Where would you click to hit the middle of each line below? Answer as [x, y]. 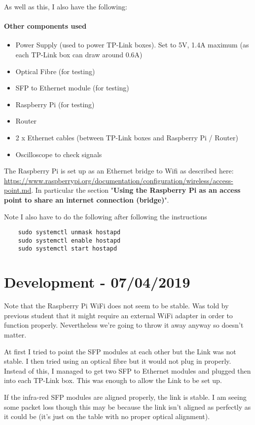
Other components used [45, 26]
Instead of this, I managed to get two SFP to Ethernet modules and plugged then [127, 370]
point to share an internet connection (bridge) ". [87, 199]
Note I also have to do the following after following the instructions [106, 216]
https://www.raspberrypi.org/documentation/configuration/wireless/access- [119, 180]
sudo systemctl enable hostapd [69, 240]
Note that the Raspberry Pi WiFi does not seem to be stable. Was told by [116, 306]
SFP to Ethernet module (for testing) [72, 88]
